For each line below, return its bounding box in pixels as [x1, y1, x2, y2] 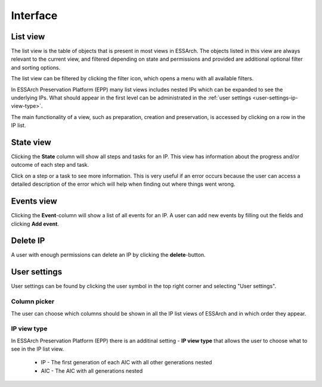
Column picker [11, 298, 55, 306]
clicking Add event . [11, 220, 60, 227]
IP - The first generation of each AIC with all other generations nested [41, 359, 212, 366]
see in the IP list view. [11, 345, 64, 352]
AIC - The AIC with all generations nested [41, 367, 143, 374]
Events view [11, 196, 58, 207]
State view [11, 138, 52, 147]
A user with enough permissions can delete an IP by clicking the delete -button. [11, 251, 206, 258]
